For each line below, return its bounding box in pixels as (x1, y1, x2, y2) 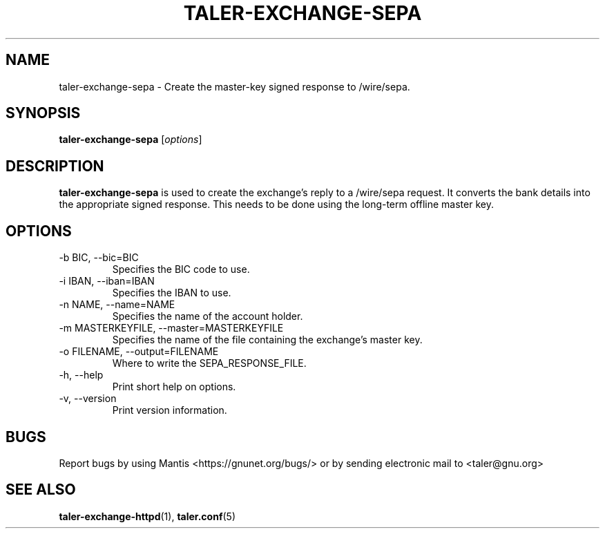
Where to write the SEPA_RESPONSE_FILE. (112, 357, 307, 370)
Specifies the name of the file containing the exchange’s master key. (112, 334, 423, 346)
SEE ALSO (6, 481, 76, 499)
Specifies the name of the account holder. (112, 310, 303, 323)
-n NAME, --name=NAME (59, 298, 175, 311)
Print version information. (112, 404, 227, 417)
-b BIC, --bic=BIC (59, 251, 139, 264)
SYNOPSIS (6, 104, 81, 122)
